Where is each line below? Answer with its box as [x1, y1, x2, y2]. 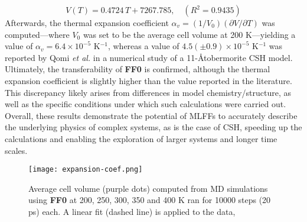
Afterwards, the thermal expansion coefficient [5, 17, 169, 28]
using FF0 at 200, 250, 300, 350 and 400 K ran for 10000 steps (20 [28, 194, 271, 206]
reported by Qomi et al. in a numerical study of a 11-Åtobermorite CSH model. [5, 51, 293, 63]
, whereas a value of [107, 40, 179, 52]
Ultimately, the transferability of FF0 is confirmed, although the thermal [5, 63, 270, 75]
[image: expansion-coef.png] [28, 165, 143, 174]
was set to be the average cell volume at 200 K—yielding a [83, 28, 296, 40]
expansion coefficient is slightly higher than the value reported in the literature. [5, 74, 292, 86]
